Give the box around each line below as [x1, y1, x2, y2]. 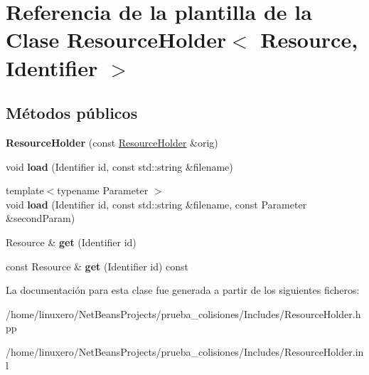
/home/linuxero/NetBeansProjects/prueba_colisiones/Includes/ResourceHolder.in [6, 344, 364, 359]
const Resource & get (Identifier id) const [6, 258, 189, 273]
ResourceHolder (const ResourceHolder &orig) [6, 134, 218, 149]
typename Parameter [57, 183, 149, 198]
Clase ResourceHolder [6, 25, 227, 54]
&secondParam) [6, 211, 75, 226]
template [6, 183, 44, 198]
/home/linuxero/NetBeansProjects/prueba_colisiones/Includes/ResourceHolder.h [6, 306, 361, 321]
